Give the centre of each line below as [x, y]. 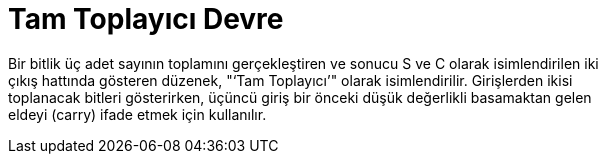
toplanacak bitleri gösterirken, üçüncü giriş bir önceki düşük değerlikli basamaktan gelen [300, 97]
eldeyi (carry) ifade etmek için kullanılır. [137, 114]
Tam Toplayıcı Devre [146, 19]
